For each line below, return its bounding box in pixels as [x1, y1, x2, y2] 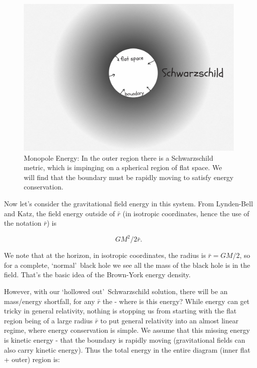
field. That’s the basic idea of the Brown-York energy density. [4, 269, 191, 280]
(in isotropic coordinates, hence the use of [122, 208, 250, 218]
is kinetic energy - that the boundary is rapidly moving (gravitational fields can [4, 335, 245, 345]
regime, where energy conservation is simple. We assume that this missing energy [4, 325, 250, 335]
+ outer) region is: [4, 354, 60, 365]
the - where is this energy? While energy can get [103, 296, 250, 306]
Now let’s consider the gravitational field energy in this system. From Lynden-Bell [4, 198, 253, 209]
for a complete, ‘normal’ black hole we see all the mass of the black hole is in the [4, 259, 250, 270]
